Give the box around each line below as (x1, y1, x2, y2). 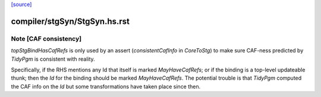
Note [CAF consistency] (11, 35, 82, 43)
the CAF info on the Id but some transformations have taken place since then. (11, 83, 201, 90)
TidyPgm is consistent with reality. (11, 55, 95, 62)
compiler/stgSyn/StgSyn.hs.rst (11, 16, 130, 26)
